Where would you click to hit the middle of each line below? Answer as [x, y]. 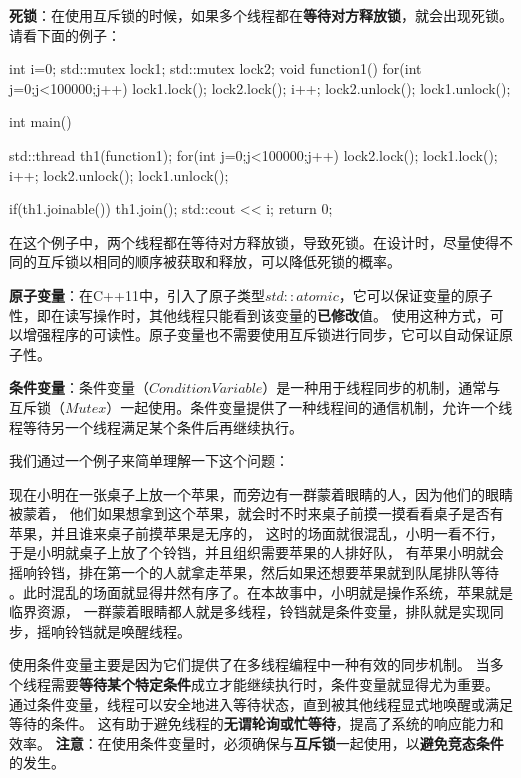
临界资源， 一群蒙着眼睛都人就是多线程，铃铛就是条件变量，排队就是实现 [249, 611]
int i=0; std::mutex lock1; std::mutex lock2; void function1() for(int [215, 68]
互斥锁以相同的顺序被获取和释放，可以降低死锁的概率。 [218, 261]
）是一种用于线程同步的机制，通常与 [381, 387]
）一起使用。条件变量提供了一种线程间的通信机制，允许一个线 [309, 406]
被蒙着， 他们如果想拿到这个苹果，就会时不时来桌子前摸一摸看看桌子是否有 [256, 513]
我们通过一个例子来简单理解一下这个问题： [149, 460]
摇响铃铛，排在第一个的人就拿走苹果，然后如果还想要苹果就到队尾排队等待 [254, 572]
